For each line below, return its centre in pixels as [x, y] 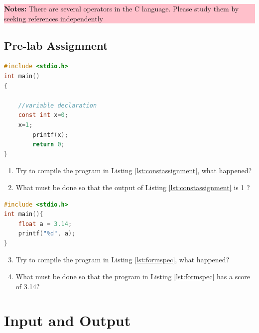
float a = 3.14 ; [45, 224]
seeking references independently [54, 18]
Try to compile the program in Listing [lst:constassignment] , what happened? [134, 170]
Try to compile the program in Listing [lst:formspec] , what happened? [123, 260]
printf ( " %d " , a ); [47, 234]
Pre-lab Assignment [56, 45]
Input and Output [67, 320]
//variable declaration [58, 105]
